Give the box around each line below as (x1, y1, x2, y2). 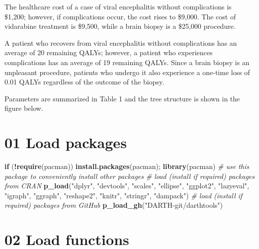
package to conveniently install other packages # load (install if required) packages (4, 170, 255, 181)
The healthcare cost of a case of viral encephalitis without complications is (4, 1, 232, 11)
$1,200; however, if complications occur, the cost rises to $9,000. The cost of (4, 11, 236, 21)
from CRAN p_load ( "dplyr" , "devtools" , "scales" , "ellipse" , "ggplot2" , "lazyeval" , (4, 180, 249, 191)
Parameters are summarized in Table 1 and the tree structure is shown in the (4, 93, 240, 103)
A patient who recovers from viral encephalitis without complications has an (4, 37, 237, 48)
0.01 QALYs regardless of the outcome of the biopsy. (4, 77, 165, 87)
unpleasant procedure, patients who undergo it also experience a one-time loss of (4, 67, 250, 77)
